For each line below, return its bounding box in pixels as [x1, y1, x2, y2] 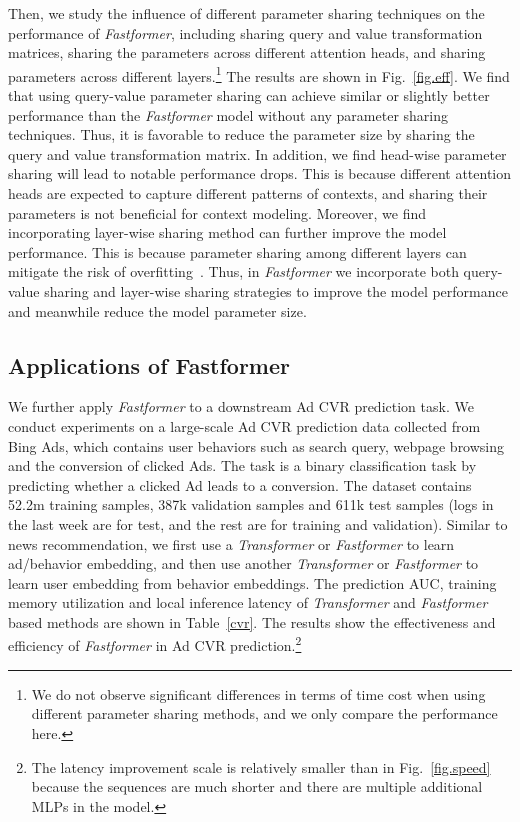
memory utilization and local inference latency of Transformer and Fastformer [8, 592, 488, 613]
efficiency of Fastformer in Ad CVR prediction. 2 [8, 632, 302, 656]
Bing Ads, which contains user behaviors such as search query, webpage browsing [8, 435, 505, 456]
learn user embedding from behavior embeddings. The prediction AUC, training [8, 572, 497, 593]
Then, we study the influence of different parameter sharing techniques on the [8, 3, 485, 23]
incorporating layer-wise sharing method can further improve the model [8, 222, 447, 243]
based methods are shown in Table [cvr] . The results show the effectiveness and [8, 611, 496, 632]
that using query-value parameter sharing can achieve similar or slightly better [8, 85, 490, 106]
